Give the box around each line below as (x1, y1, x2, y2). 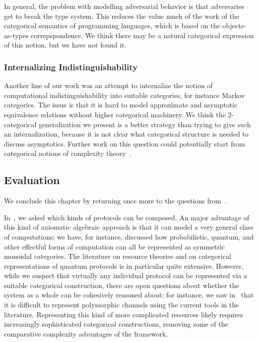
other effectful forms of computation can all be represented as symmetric (4, 241, 225, 251)
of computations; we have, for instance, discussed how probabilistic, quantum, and (4, 231, 254, 242)
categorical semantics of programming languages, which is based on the (4, 20, 220, 31)
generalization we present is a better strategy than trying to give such (39, 119, 251, 129)
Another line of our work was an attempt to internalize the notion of (4, 80, 213, 91)
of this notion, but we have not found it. (4, 40, 127, 50)
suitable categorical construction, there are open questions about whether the (4, 280, 239, 290)
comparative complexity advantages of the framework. (4, 328, 168, 339)
